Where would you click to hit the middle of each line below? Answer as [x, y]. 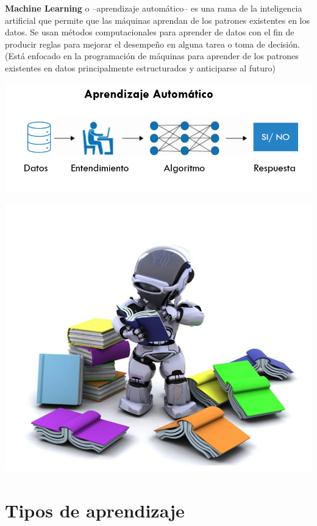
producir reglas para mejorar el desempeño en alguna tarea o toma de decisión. [152, 44]
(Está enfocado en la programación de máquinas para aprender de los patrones [152, 56]
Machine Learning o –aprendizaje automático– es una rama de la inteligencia [154, 8]
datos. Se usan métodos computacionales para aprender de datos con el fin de [150, 32]
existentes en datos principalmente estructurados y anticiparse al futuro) [140, 67]
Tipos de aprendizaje [95, 510]
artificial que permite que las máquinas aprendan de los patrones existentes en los [158, 20]
